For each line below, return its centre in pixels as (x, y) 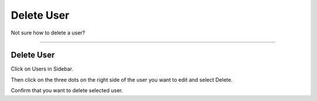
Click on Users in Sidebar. (42, 69)
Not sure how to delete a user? (48, 33)
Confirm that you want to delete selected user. (67, 90)
